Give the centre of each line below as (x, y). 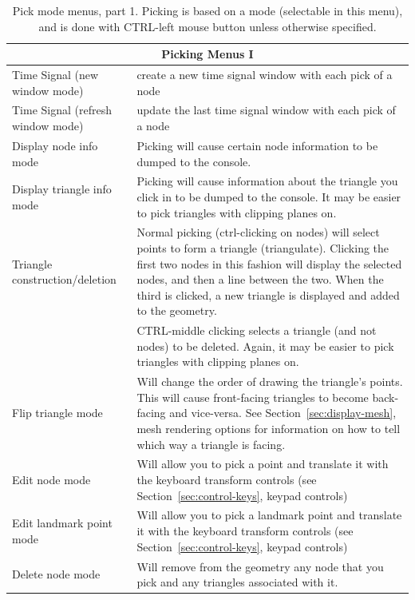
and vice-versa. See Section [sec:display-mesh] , (283, 413)
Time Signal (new (55, 75)
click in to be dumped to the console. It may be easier (269, 196)
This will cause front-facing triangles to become (253, 397)
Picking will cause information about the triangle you (267, 181)
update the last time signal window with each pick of (266, 110)
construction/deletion (64, 279)
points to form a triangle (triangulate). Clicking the (263, 247)
